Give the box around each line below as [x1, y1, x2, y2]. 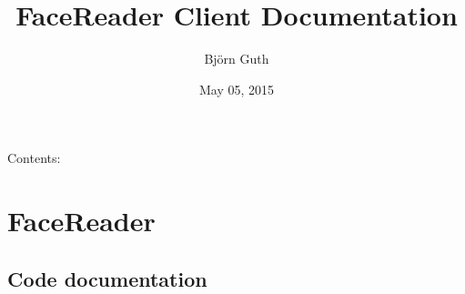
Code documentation [7, 264, 207, 292]
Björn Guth [204, 49, 269, 68]
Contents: [7, 148, 61, 167]
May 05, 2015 [198, 79, 275, 98]
